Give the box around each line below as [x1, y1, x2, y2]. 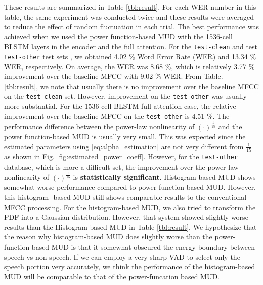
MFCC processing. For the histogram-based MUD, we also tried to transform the [4, 201, 256, 212]
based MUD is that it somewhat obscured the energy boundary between [31, 241, 255, 252]
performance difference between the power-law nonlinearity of [4, 121, 195, 132]
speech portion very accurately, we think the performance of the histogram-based [4, 261, 255, 272]
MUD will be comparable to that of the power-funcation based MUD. [4, 271, 220, 281]
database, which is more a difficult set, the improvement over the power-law [4, 161, 239, 172]
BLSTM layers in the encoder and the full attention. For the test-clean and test [4, 41, 258, 52]
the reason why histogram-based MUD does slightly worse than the [4, 231, 212, 242]
